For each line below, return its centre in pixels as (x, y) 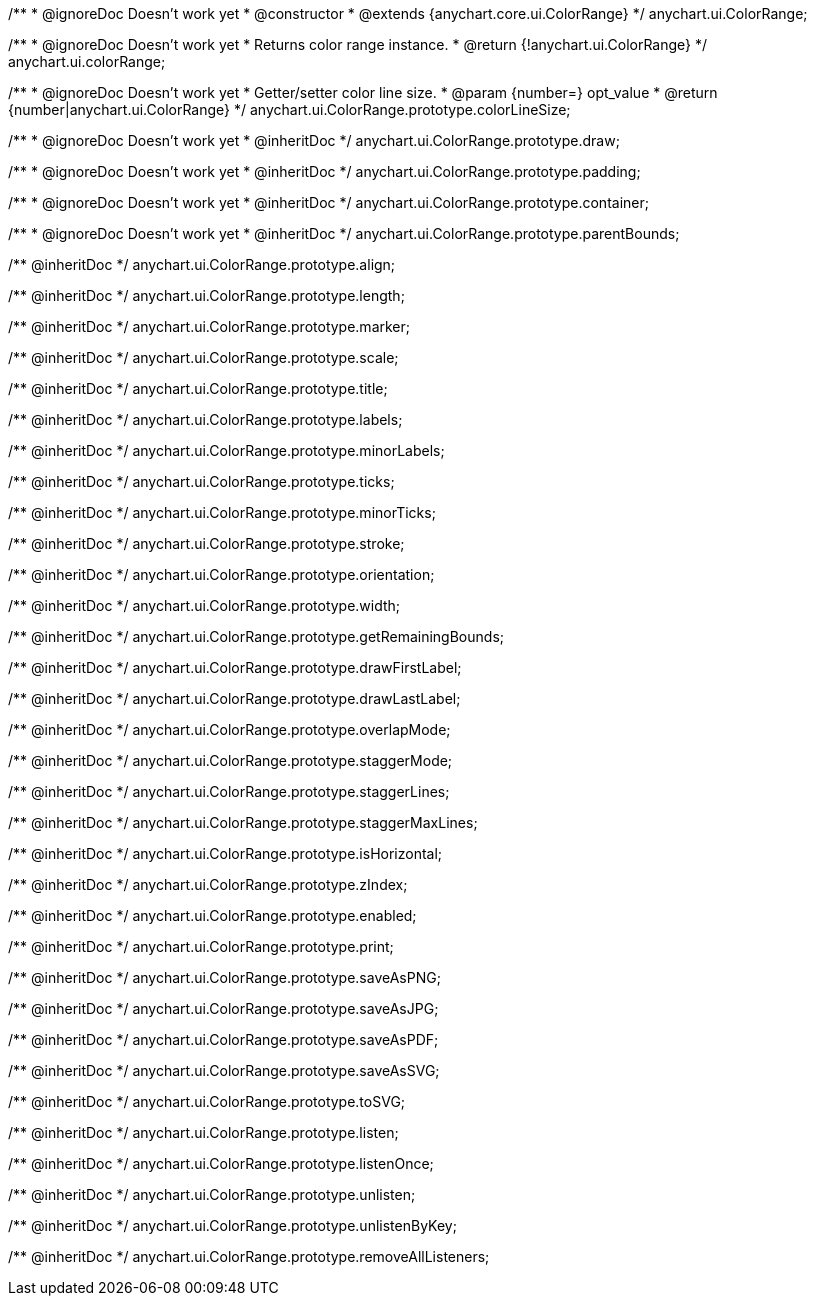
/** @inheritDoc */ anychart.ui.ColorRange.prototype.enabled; (212, 915)
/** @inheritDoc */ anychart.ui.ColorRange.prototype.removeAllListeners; (249, 1256)
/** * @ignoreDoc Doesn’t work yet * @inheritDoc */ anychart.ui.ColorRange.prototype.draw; (314, 140)
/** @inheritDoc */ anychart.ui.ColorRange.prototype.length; (206, 295)
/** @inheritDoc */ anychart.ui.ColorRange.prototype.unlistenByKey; (232, 1225)
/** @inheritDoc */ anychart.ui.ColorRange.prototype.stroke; (206, 543)
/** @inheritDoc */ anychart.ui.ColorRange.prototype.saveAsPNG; (224, 977)
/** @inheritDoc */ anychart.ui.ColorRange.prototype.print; (201, 946)
